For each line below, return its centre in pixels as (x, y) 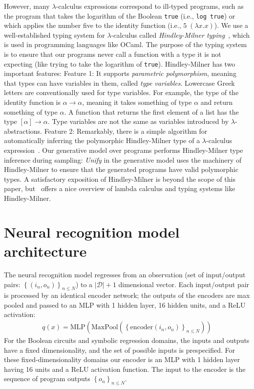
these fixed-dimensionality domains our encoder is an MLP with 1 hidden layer (122, 359)
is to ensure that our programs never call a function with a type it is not (113, 54)
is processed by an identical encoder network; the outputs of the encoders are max (127, 295)
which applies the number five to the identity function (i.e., (93, 25)
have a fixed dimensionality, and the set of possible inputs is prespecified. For (119, 350)
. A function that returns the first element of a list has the (151, 111)
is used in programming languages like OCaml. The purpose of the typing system (126, 44)
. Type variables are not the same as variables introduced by (138, 121)
